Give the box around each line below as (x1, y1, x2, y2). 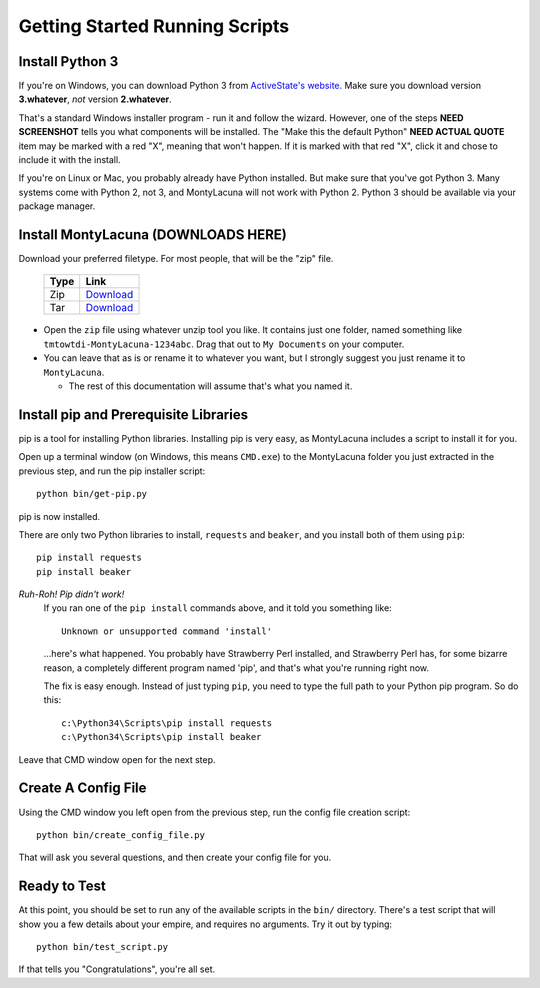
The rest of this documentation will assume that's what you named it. (68, 380, 353, 392)
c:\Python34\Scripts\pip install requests (61, 717, 273, 729)
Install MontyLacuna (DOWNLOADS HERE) (18, 226, 287, 243)
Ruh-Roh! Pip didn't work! (18, 588, 125, 600)
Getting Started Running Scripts (18, 15, 290, 37)
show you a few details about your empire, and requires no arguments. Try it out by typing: (18, 918, 393, 930)
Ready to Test (18, 878, 107, 895)
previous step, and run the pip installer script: (18, 465, 206, 477)
